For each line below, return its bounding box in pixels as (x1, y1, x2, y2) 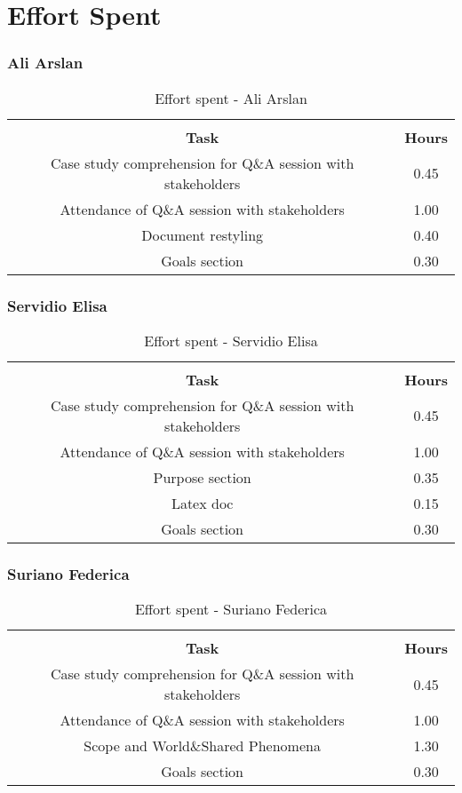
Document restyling (141, 224, 264, 245)
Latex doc (171, 492, 234, 513)
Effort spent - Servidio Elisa (144, 329, 318, 351)
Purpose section (153, 466, 251, 488)
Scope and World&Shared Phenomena (84, 735, 321, 757)
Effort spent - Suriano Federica (134, 599, 328, 620)
